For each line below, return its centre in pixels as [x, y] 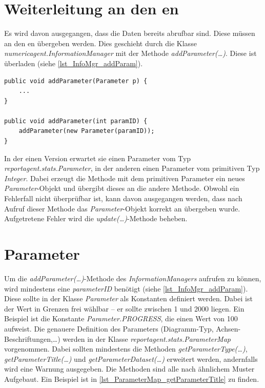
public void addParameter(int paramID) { [76, 121]
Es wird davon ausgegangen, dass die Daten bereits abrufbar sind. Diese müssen [130, 33]
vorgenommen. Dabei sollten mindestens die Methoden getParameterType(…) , [126, 349]
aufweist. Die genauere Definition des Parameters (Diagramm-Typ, [109, 328]
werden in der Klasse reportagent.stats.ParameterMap [147, 338]
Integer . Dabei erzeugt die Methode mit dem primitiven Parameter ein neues [125, 178]
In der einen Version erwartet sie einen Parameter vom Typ [98, 158]
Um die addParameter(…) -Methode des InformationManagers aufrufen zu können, [133, 278]
